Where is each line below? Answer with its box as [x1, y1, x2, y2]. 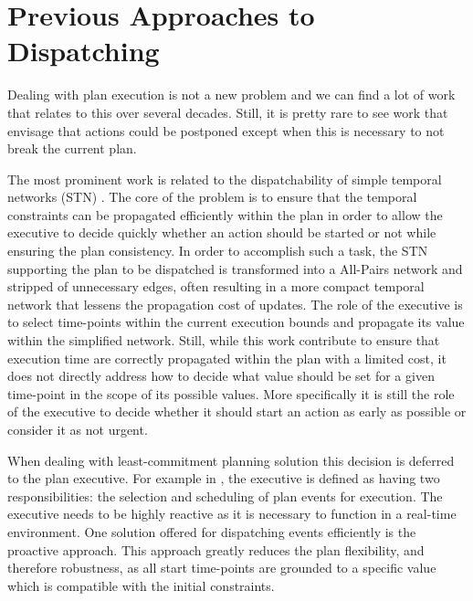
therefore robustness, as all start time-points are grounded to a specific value [7, 558, 436, 577]
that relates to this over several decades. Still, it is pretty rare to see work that [7, 102, 448, 121]
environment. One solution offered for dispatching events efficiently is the [7, 522, 416, 541]
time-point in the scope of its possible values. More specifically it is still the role [7, 384, 455, 403]
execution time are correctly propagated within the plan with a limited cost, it [7, 348, 447, 367]
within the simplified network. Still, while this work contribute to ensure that [7, 331, 440, 350]
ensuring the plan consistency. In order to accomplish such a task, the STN [7, 241, 428, 260]
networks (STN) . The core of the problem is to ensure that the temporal [7, 187, 417, 206]
